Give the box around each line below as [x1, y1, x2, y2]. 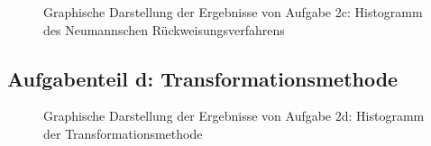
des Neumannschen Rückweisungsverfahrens [43, 20, 285, 39]
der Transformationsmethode [43, 123, 203, 142]
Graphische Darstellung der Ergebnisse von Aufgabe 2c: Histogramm [43, 3, 423, 21]
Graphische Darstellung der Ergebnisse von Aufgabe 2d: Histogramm [43, 106, 425, 125]
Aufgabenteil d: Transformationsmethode [7, 64, 399, 92]
